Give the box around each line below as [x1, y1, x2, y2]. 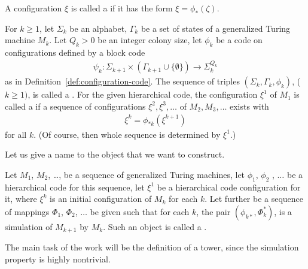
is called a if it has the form [71, 2, 173, 14]
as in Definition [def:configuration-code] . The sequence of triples [5, 75, 240, 87]
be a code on [216, 34, 263, 46]
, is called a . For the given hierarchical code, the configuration [28, 88, 258, 101]
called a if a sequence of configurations [5, 99, 146, 112]
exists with [230, 99, 269, 112]
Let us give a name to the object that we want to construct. [5, 148, 225, 161]
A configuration [5, 2, 62, 14]
